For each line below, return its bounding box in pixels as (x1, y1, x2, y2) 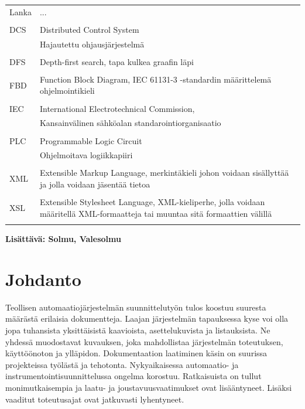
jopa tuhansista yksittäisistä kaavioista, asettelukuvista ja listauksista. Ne (5, 323, 270, 336)
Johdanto (5, 267, 81, 291)
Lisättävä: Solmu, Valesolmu (5, 233, 121, 245)
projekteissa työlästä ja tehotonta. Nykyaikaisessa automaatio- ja (5, 358, 239, 370)
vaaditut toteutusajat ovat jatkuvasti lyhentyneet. (5, 393, 184, 405)
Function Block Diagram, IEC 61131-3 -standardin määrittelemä (39, 73, 272, 85)
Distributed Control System (39, 23, 139, 35)
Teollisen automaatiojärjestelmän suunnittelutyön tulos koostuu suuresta (5, 301, 266, 313)
